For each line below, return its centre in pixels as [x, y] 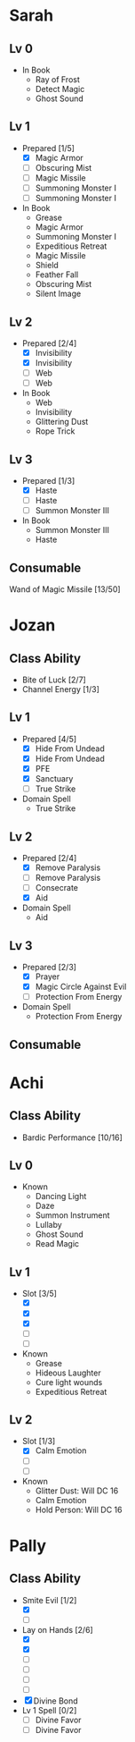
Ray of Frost [57, 80]
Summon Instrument [72, 1215]
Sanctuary [54, 778]
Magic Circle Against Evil [81, 987]
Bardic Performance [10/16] [72, 1137]
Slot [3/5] [40, 1294]
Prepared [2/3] [49, 967]
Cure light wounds [69, 1382]
